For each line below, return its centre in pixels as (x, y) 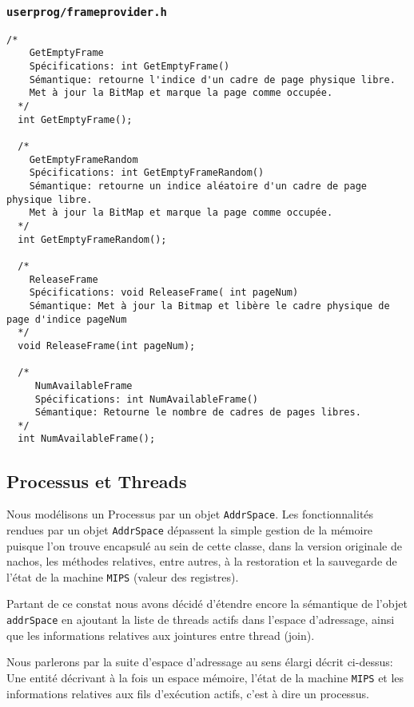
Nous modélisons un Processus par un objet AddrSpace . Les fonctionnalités (190, 514)
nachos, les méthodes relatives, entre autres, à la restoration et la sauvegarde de (202, 561)
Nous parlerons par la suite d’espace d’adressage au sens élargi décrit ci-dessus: (200, 662)
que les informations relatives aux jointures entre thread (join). (161, 635)
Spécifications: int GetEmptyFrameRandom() (147, 173)
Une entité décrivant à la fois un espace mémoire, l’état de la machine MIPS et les (205, 677)
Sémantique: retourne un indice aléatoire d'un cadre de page (198, 186)
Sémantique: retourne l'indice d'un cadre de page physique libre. (212, 79)
